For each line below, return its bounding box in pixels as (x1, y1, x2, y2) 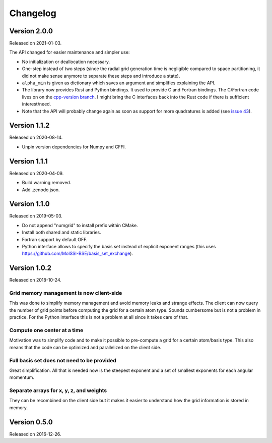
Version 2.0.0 (9, 27, 53, 35)
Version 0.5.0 (9, 418, 53, 426)
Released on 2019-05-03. (9, 213, 63, 219)
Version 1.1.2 (9, 121, 50, 130)
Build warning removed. (22, 180, 72, 186)
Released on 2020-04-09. (9, 170, 64, 176)
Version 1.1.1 (9, 157, 48, 165)
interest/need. (22, 101, 51, 107)
